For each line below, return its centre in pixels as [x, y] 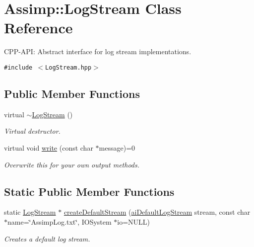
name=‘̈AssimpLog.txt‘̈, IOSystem [60, 221]
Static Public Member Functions [89, 191]
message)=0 [117, 147]
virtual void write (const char [49, 147]
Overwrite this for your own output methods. [72, 164]
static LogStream [30, 212]
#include [18, 67]
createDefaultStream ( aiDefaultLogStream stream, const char [157, 212]
